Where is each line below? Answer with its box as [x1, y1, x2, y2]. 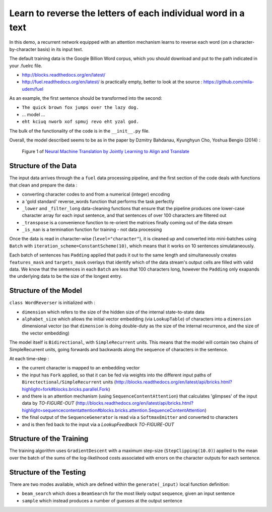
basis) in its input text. [37, 46, 83, 52]
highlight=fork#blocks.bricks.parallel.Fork [22, 386, 109, 392]
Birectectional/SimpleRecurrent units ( [22, 379, 116, 385]
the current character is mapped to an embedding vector [22, 365, 140, 371]
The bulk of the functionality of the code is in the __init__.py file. [9, 127, 150, 134]
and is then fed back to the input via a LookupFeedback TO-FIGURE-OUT [22, 421, 175, 427]
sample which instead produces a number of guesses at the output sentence [22, 497, 182, 503]
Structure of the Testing [9, 468, 86, 476]
